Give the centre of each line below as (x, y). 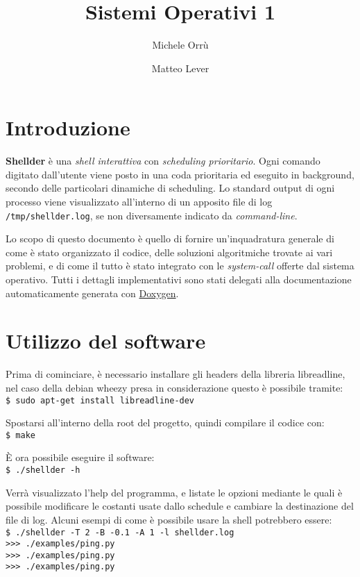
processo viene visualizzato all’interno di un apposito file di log (139, 202)
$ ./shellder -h (43, 470)
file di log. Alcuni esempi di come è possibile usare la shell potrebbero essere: (169, 519)
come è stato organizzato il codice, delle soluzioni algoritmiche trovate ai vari (169, 252)
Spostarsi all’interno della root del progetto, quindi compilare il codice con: (165, 423)
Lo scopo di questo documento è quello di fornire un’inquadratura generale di (170, 239)
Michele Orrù (180, 45)
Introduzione (68, 127)
